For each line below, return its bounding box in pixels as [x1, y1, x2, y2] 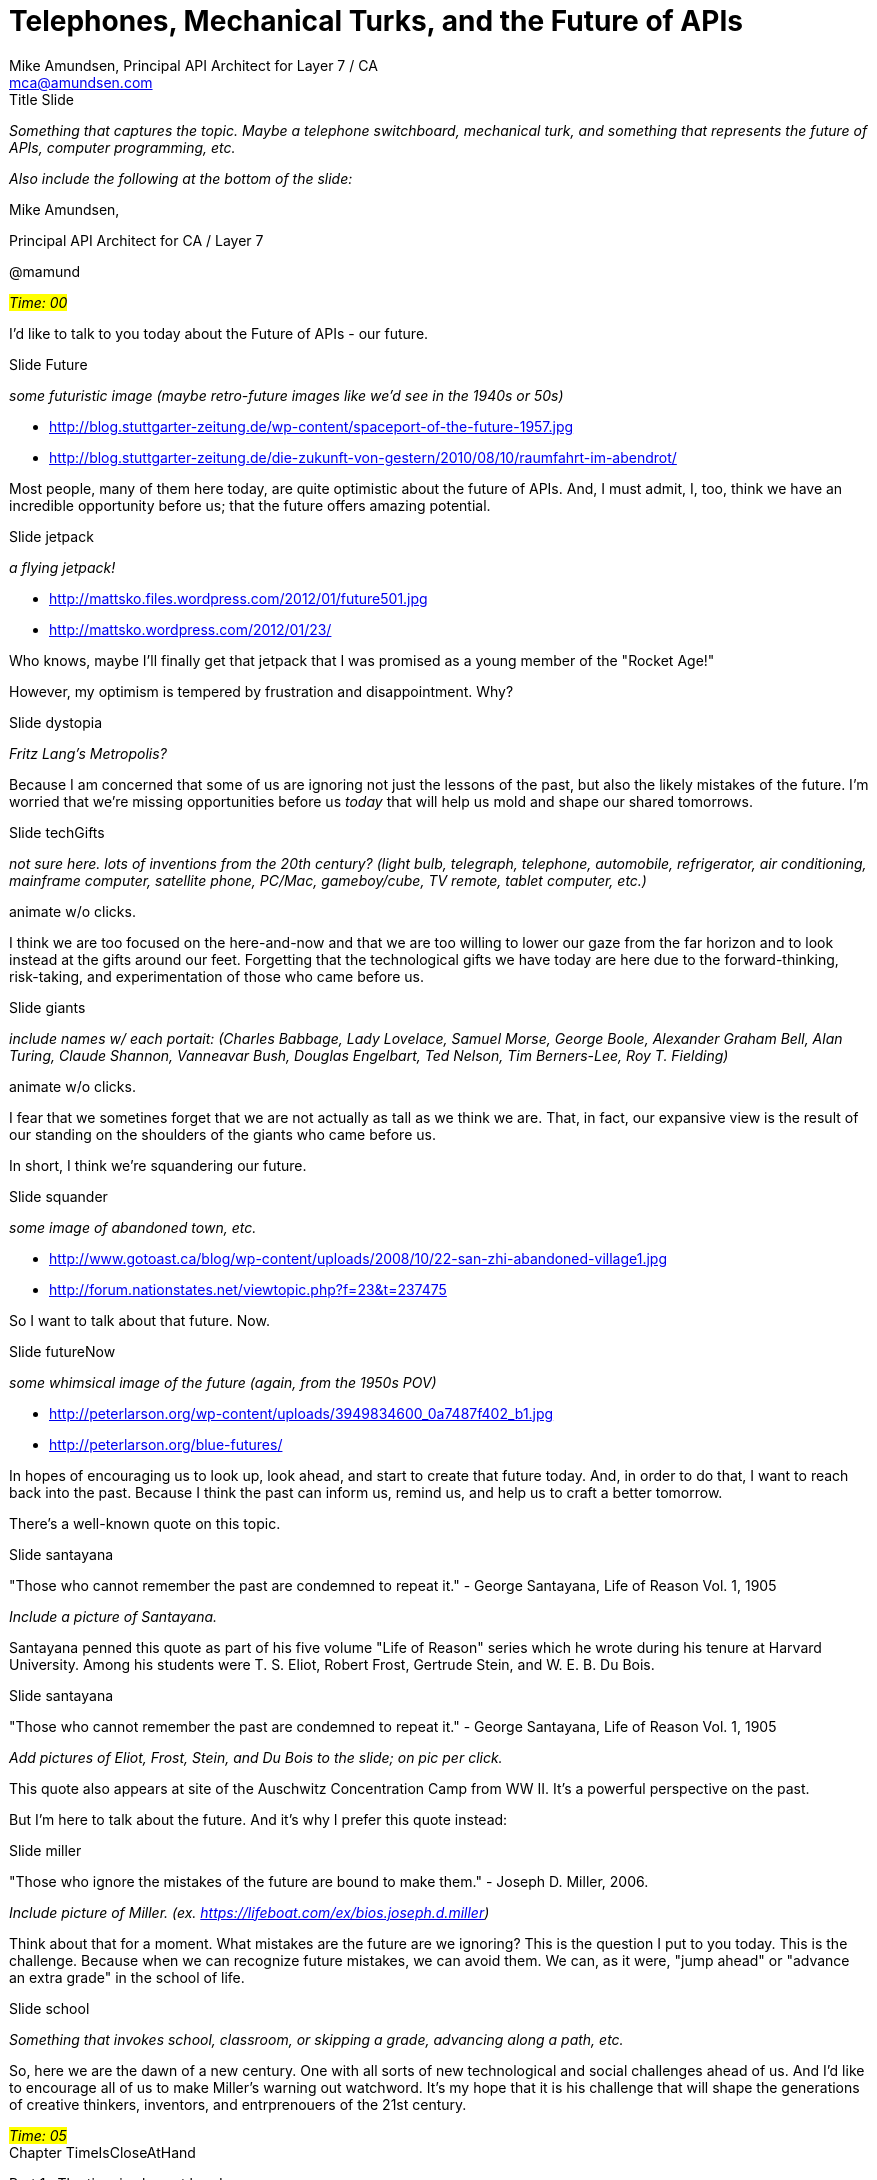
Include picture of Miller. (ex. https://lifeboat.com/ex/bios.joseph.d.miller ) [9, 1903, 490, 1921]
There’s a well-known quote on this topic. [9, 1514, 281, 1532]
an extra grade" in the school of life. [9, 1968, 245, 1986]
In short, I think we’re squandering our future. [9, 1156, 307, 1174]
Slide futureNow [9, 1342, 116, 1360]
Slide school [9, 1999, 90, 2017]
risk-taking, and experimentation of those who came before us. [9, 967, 424, 985]
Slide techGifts [9, 823, 105, 841]
